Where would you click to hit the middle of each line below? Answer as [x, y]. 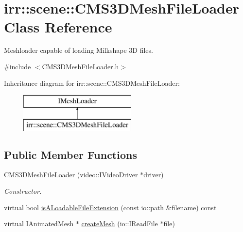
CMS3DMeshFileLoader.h [80, 66]
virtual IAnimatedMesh [39, 224]
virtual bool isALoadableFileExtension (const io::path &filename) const [110, 207]
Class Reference [58, 27]
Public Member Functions [70, 154]
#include [17, 66]
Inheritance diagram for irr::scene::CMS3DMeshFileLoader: [92, 83]
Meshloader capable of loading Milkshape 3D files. [78, 50]
